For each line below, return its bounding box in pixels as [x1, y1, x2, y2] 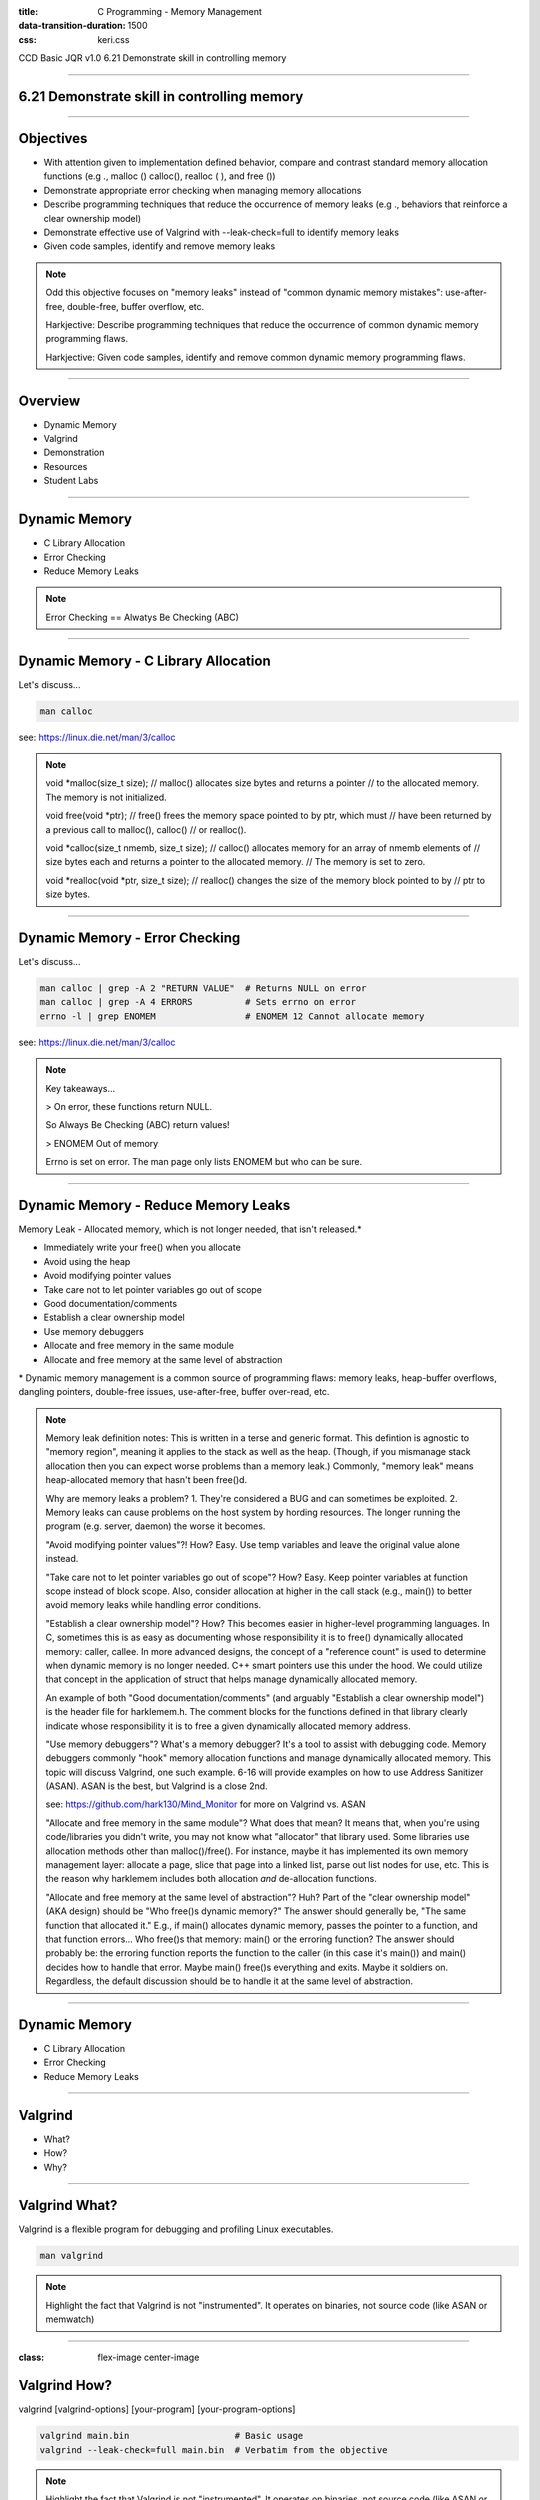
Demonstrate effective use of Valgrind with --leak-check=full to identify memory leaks [43, 226, 400, 239]
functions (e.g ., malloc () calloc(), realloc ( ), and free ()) [43, 170, 276, 182]
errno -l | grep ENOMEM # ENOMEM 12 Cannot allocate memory [39, 1010, 425, 1022]
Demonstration [43, 446, 105, 459]
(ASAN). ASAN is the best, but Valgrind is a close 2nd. [45, 1780, 269, 1792]
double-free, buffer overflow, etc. [66, 300, 205, 312]
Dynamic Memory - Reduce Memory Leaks [18, 1196, 291, 1214]
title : [18, 6, 39, 17]
